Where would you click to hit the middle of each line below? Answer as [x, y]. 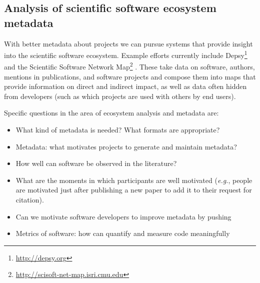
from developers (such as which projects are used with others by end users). [120, 96]
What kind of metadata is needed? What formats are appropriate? [118, 130]
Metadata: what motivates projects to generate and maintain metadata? [126, 146]
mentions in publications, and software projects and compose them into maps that [130, 76]
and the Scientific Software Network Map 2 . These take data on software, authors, [129, 66]
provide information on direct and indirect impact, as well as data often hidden [125, 86]
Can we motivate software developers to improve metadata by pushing [123, 216]
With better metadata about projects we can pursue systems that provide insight [128, 43]
